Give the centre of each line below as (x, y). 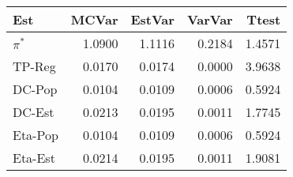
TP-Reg (34, 66)
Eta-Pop (36, 135)
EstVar (152, 19)
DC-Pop (35, 89)
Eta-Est (34, 158)
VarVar (210, 19)
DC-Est (34, 112)
